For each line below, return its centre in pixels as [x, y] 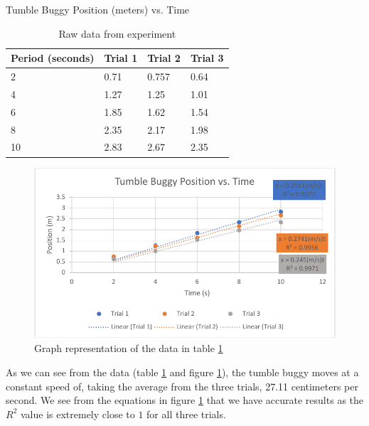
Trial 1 [121, 58]
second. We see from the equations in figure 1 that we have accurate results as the [185, 400]
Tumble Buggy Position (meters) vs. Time [98, 9]
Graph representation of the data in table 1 [129, 348]
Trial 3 [207, 58]
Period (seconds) [53, 58]
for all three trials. [186, 414]
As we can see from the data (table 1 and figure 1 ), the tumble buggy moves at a [182, 372]
